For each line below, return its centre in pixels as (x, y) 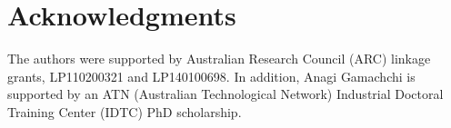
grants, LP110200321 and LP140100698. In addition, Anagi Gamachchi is (211, 76)
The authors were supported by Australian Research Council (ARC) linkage (219, 59)
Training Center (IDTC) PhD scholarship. (125, 111)
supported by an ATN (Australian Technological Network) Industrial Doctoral (225, 94)
